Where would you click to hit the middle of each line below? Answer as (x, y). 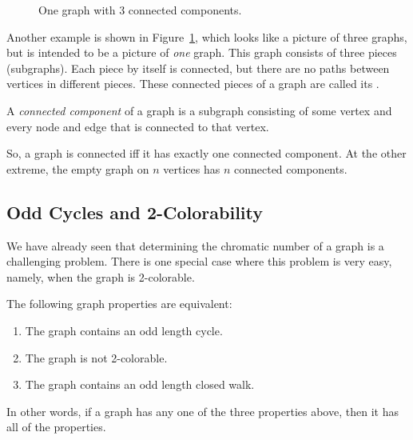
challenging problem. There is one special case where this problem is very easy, (199, 261)
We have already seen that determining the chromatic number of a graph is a (195, 245)
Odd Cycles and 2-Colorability (135, 212)
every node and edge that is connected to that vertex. (138, 126)
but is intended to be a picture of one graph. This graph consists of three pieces (202, 52)
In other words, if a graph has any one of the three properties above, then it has (203, 411)
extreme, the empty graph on (78, 168)
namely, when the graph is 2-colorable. (101, 276)
